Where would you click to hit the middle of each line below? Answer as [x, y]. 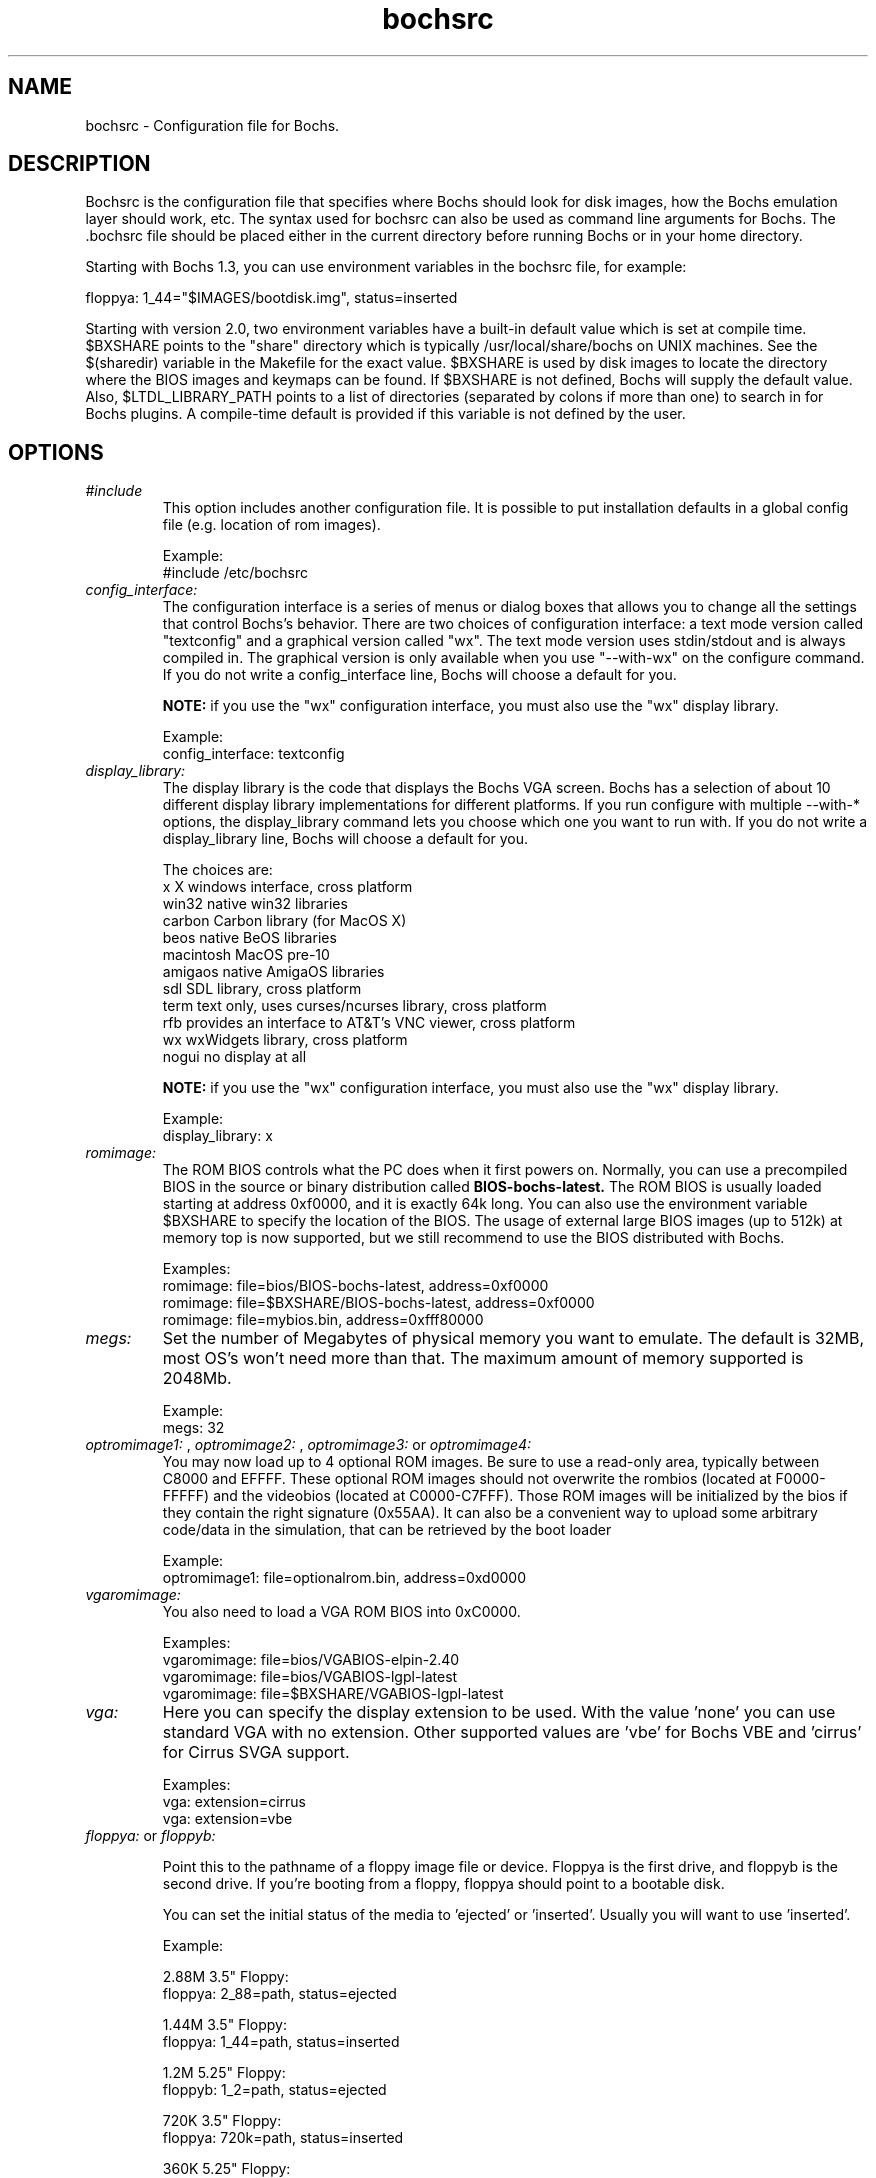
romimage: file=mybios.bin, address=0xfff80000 [323, 1320]
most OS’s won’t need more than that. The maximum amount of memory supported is [483, 1358]
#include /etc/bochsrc [235, 573]
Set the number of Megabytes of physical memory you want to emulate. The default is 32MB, [513, 1338]
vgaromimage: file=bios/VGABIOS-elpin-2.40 [311, 1660]
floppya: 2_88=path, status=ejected [279, 1994]
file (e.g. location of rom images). [271, 525]
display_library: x [217, 1136]
